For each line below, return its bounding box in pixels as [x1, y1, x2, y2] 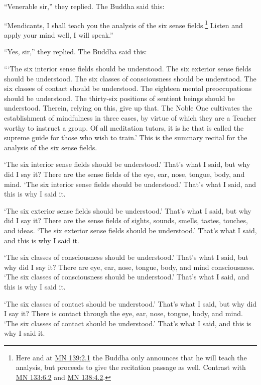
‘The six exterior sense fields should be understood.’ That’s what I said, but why [4, 205, 251, 216]
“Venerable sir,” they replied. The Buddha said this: [4, 1, 165, 11]
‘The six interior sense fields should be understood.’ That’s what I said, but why [4, 159, 250, 169]
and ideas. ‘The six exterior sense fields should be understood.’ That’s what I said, [4, 225, 257, 235]
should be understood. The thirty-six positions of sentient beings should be [4, 92, 235, 103]
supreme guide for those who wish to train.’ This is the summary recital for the [4, 132, 247, 143]
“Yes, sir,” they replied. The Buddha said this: [4, 46, 147, 57]
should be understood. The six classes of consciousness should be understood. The [4, 73, 256, 83]
